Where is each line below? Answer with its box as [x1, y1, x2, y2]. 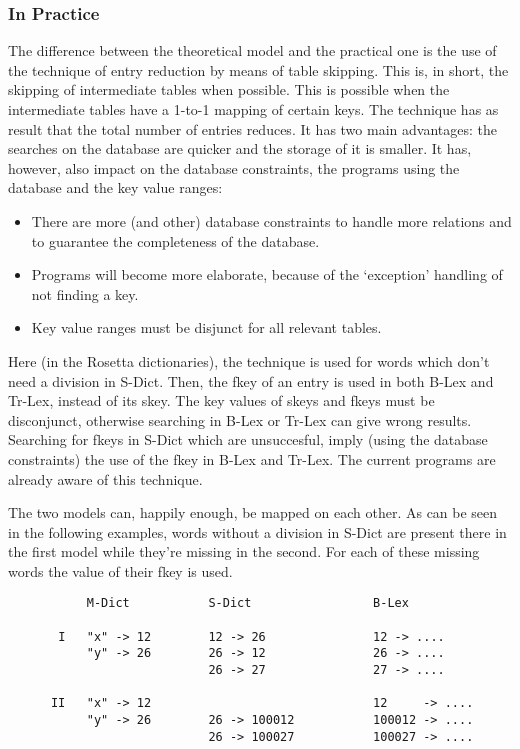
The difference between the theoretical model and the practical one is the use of [8, 40, 497, 61]
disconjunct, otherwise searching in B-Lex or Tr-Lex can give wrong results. [8, 409, 472, 430]
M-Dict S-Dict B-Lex [86, 596, 409, 611]
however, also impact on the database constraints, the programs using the [8, 157, 460, 178]
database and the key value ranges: [8, 177, 223, 198]
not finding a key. [31, 283, 139, 304]
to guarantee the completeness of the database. [31, 230, 320, 251]
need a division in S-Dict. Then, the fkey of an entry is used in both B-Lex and [8, 370, 494, 391]
